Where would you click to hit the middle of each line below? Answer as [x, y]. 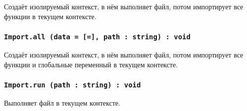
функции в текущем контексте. [50, 16]
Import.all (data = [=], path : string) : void [97, 37]
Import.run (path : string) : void [73, 85]
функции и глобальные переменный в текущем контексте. [91, 64]
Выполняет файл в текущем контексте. [62, 102]
